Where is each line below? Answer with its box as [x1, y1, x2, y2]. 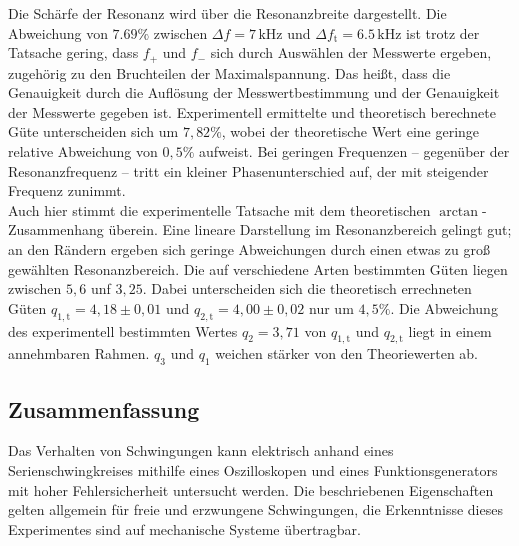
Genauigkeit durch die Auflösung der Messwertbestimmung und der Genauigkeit [8, 82, 500, 103]
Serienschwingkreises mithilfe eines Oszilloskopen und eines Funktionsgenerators [8, 459, 498, 480]
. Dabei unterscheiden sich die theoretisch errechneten [142, 278, 472, 299]
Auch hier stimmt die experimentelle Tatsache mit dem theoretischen [8, 199, 431, 220]
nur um [309, 297, 354, 318]
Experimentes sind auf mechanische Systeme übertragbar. [8, 518, 361, 539]
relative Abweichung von [8, 141, 158, 162]
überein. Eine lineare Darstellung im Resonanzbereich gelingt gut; [108, 219, 512, 240]
